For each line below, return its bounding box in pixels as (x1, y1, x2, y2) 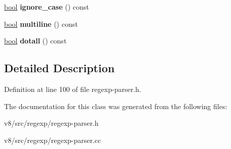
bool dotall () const (4, 35, 67, 46)
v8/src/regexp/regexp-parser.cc (4, 134, 101, 145)
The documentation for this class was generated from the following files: (4, 101, 227, 111)
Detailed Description (4, 60, 115, 76)
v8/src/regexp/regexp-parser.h (4, 118, 99, 128)
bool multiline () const (4, 18, 78, 29)
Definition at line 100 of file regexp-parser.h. (4, 83, 141, 94)
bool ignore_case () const (4, 2, 89, 12)
